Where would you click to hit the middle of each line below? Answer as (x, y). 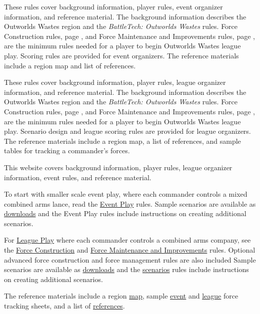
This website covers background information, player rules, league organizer (118, 167)
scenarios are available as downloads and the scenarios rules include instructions (126, 269)
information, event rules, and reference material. (78, 177)
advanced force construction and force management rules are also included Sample (130, 259)
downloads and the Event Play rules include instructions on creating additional (125, 213)
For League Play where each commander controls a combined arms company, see (127, 240)
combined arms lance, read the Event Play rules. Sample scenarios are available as (130, 203)
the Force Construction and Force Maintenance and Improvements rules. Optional (130, 250)
